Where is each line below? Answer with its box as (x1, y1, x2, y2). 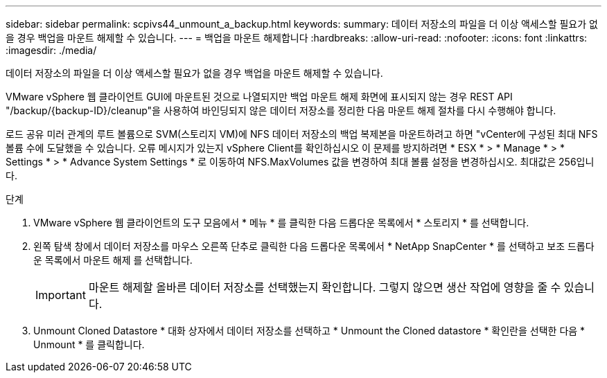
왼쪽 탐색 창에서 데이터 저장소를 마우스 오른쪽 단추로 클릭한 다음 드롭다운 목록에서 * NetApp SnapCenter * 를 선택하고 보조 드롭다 (33, 240, 595, 252)
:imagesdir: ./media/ (6, 44, 97, 56)
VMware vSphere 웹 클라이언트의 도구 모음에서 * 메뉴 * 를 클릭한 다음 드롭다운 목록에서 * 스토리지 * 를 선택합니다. (33, 217, 529, 228)
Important (35, 288, 86, 302)
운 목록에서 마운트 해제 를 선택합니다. (33, 254, 193, 266)
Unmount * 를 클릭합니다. (33, 339, 145, 350)
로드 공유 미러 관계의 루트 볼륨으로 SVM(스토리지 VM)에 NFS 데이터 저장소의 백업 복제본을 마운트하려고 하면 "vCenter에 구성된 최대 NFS (6, 128, 598, 140)
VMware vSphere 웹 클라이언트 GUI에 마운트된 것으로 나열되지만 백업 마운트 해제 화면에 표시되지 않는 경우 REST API (6, 91, 513, 102)
